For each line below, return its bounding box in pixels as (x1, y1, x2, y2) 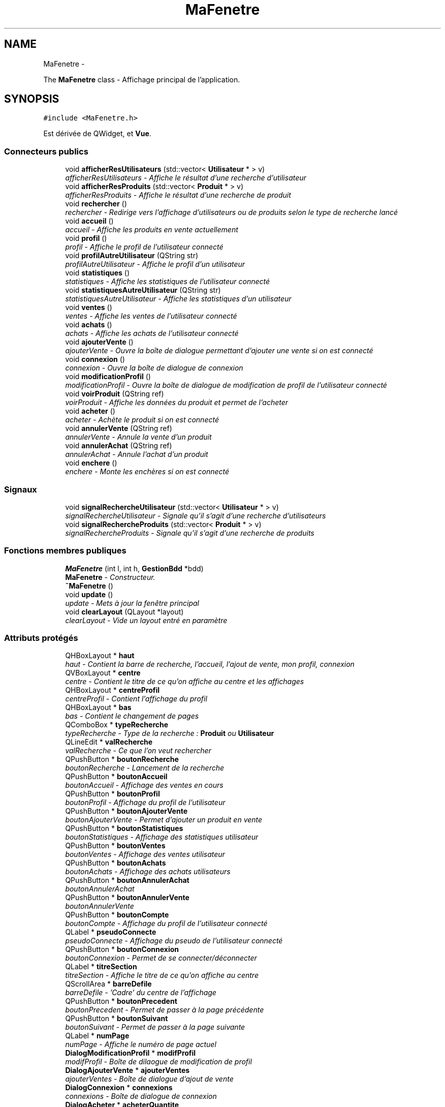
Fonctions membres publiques (4, 545, 126, 556)
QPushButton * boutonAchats (65, 858, 166, 868)
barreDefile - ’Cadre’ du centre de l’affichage (65, 988, 216, 997)
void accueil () (65, 217, 114, 226)
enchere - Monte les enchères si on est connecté (65, 467, 230, 476)
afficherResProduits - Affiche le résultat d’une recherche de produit (65, 191, 291, 200)
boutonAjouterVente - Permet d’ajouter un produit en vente (65, 815, 263, 824)
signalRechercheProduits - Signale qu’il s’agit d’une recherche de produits (65, 528, 314, 537)
